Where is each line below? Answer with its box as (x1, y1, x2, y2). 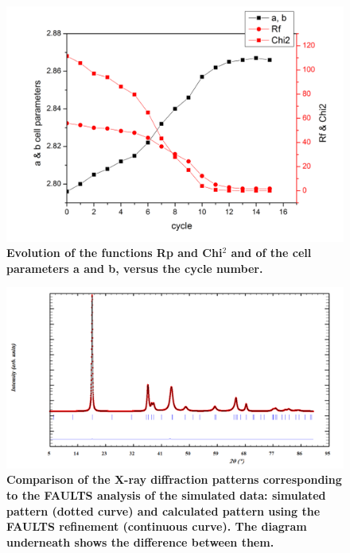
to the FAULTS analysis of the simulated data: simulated (6, 486, 326, 503)
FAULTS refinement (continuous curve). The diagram (6, 518, 307, 535)
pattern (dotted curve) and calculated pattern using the (6, 502, 321, 519)
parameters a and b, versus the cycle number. (6, 259, 263, 276)
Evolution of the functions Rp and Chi (6, 244, 223, 261)
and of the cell (231, 244, 312, 261)
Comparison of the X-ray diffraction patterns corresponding (6, 471, 342, 488)
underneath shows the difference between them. (6, 533, 274, 550)
